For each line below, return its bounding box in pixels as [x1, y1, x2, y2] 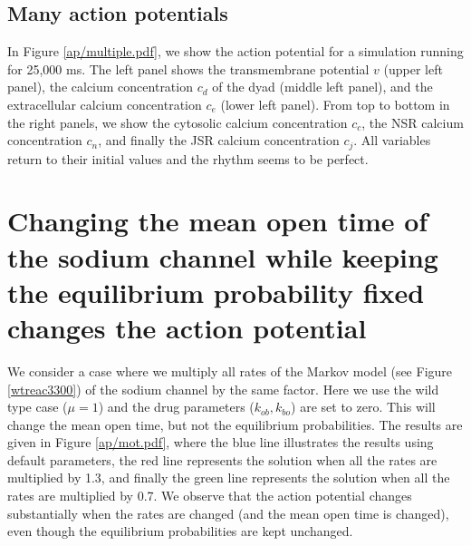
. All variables [353, 131, 431, 150]
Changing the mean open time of [7, 202, 428, 239]
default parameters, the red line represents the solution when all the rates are [7, 450, 437, 469]
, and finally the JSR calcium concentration [98, 131, 340, 150]
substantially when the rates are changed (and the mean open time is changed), [7, 503, 449, 522]
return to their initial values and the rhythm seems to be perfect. [7, 149, 369, 168]
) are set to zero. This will [291, 397, 436, 416]
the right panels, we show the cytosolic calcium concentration [7, 112, 348, 132]
